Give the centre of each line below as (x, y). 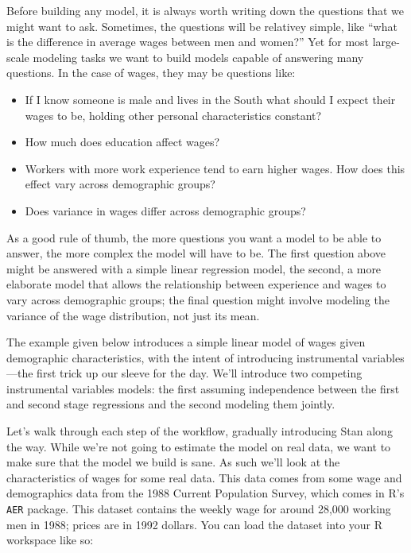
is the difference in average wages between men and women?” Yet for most (188, 42)
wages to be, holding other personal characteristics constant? (173, 115)
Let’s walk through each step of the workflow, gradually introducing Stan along (200, 431)
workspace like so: (50, 540)
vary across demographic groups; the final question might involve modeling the (198, 299)
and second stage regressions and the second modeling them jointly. (171, 404)
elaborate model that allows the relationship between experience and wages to (196, 284)
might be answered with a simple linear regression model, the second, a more (194, 268)
